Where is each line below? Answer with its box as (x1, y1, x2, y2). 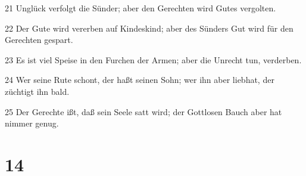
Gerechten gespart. (5, 33, 73, 46)
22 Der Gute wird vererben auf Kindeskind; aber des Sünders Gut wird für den (5, 21, 293, 34)
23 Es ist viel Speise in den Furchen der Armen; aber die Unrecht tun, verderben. (5, 53, 302, 66)
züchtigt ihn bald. (5, 85, 70, 97)
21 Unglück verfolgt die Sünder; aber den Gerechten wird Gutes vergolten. (5, 2, 276, 14)
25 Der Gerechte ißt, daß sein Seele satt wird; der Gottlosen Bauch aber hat (5, 105, 282, 118)
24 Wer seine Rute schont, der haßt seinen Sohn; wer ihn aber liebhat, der (5, 73, 274, 86)
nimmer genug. (5, 117, 59, 129)
